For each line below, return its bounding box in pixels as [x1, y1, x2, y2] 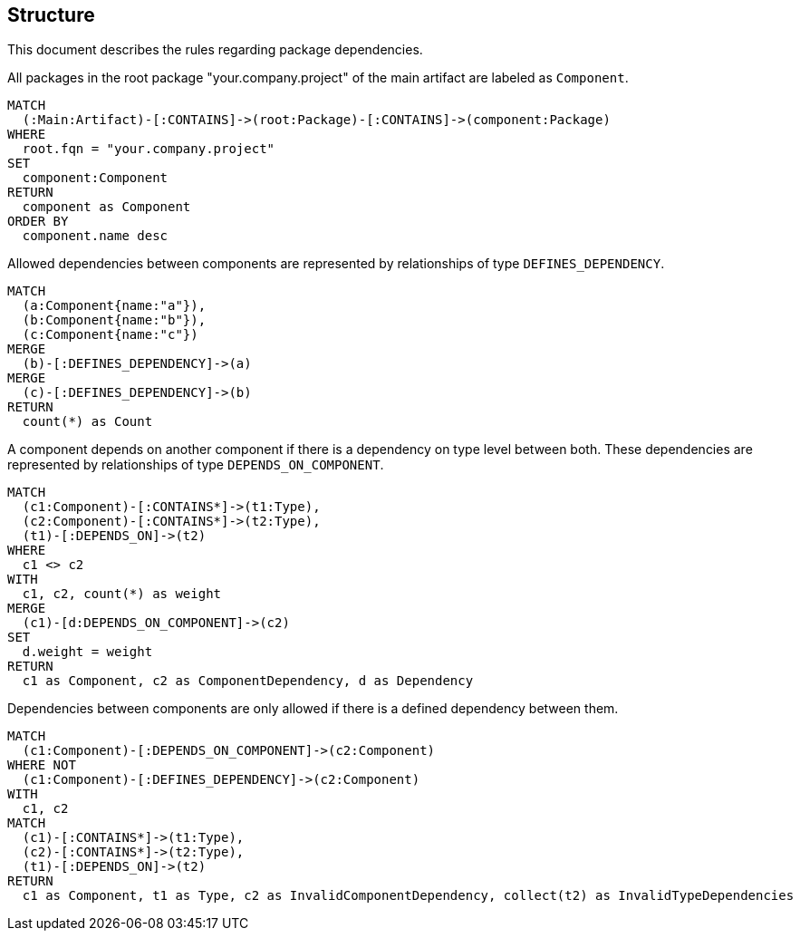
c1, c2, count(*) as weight [22, 586, 222, 602]
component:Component [22, 170, 169, 186]
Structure [7, 4, 95, 26]
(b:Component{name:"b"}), [22, 313, 207, 328]
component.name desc [22, 228, 169, 244]
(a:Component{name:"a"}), [22, 298, 207, 314]
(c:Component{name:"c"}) [22, 327, 198, 343]
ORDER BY [7, 214, 69, 229]
